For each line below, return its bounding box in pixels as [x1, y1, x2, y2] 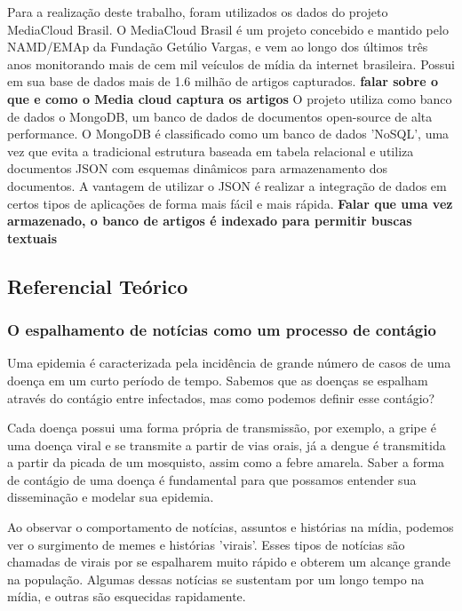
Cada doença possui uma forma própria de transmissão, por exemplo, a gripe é [7, 418, 436, 437]
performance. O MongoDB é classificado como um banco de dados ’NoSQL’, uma [7, 124, 450, 143]
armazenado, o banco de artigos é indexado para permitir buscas [7, 211, 412, 230]
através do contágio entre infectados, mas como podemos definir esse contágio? [7, 388, 435, 407]
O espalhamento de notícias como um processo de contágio [7, 319, 436, 341]
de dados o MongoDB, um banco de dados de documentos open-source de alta [7, 107, 433, 125]
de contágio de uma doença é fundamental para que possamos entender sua [7, 470, 417, 488]
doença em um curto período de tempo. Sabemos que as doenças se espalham [7, 370, 428, 389]
